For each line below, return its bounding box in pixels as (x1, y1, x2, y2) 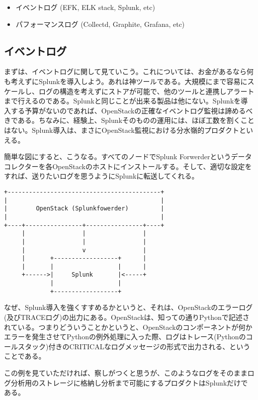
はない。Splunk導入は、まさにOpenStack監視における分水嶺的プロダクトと (4, 124, 246, 135)
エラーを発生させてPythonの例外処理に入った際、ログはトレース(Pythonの (4, 331, 246, 342)
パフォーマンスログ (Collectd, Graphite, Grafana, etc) (15, 18, 185, 29)
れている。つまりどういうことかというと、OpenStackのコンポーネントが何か (4, 321, 253, 332)
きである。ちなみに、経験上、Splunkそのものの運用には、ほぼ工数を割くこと (4, 115, 255, 125)
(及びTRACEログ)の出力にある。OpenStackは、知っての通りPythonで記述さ (4, 312, 250, 322)
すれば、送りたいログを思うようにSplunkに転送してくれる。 (4, 171, 199, 181)
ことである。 (4, 351, 46, 361)
